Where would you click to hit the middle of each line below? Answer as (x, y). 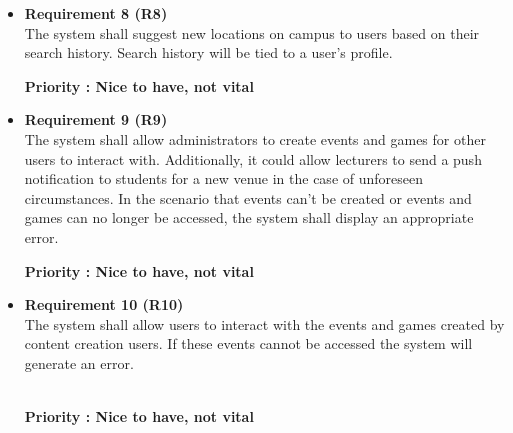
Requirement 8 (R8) (96, 13)
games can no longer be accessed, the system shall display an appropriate (249, 217)
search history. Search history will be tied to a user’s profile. (208, 52)
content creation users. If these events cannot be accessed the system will (248, 343)
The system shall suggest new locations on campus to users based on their (252, 32)
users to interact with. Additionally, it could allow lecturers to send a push (253, 158)
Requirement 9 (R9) (96, 119)
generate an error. (79, 362)
